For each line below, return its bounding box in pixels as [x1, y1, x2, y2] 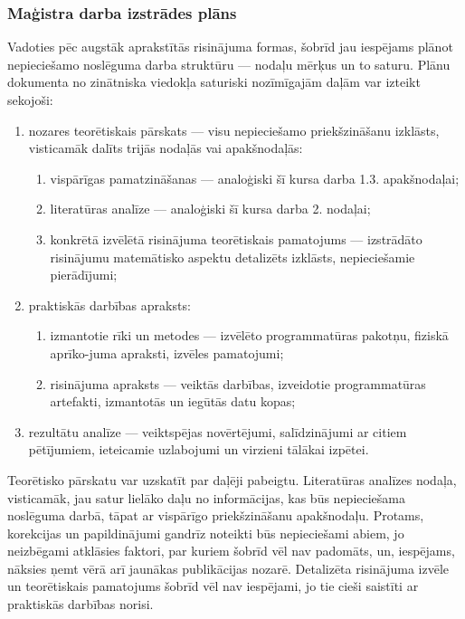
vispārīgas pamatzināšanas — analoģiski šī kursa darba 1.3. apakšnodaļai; [50, 168, 460, 187]
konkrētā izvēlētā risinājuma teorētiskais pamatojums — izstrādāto [50, 229, 422, 248]
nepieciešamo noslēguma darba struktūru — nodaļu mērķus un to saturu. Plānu [7, 54, 451, 73]
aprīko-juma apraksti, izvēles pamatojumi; [50, 343, 284, 362]
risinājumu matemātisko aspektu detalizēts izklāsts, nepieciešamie [50, 247, 415, 266]
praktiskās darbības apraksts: [28, 295, 191, 314]
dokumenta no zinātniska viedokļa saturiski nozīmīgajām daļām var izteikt [7, 72, 421, 91]
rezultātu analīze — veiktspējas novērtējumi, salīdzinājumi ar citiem [28, 422, 407, 441]
